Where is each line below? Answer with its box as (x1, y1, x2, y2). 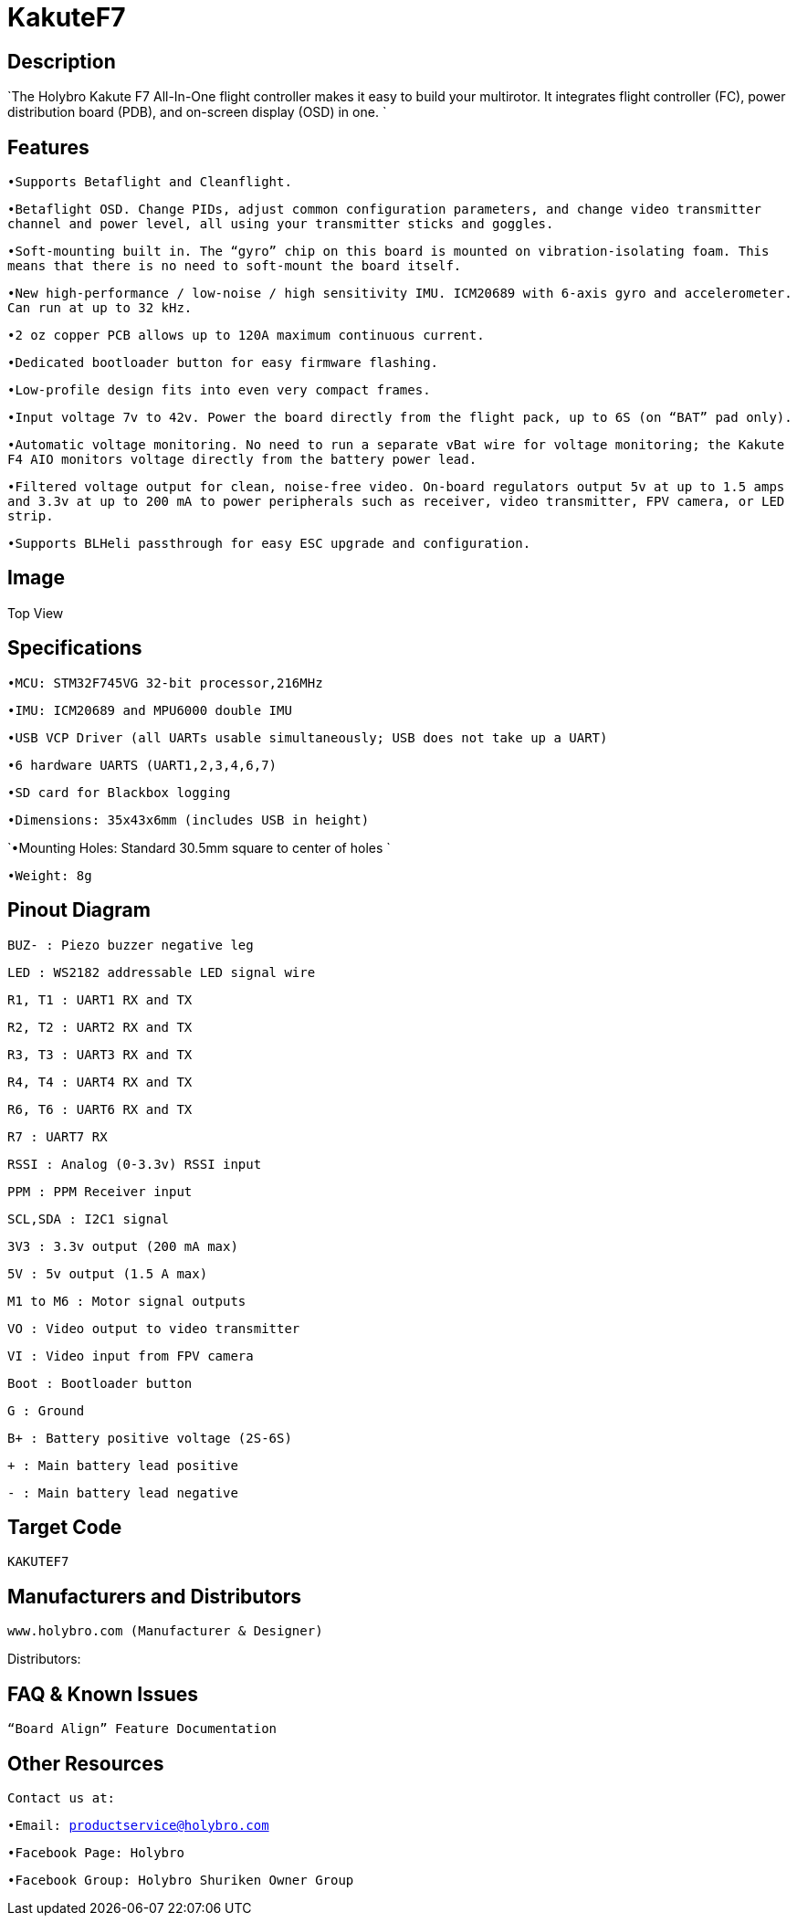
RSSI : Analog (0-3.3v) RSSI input (7, 1156, 262, 1172)
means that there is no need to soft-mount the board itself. (7, 258, 462, 274)
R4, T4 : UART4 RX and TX (7, 1074, 193, 1089)
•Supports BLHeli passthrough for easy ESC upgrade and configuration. (7, 536, 531, 552)
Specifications (7, 636, 142, 660)
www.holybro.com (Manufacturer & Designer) (7, 1624, 323, 1639)
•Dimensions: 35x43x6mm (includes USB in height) (7, 812, 370, 827)
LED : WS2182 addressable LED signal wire (7, 964, 316, 980)
